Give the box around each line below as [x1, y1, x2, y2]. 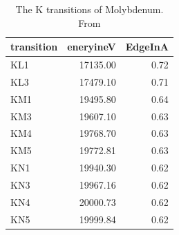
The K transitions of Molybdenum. [15, 2, 164, 16]
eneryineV [67, 39, 116, 54]
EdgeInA [125, 39, 169, 54]
